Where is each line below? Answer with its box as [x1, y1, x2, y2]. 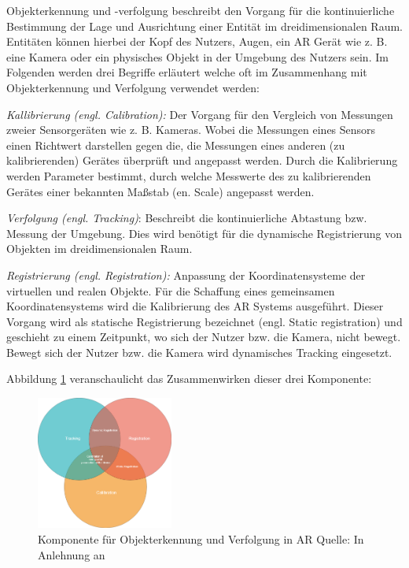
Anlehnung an [38, 546, 105, 562]
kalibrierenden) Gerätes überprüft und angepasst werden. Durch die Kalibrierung [6, 152, 398, 169]
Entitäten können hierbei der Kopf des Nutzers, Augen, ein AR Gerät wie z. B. [6, 33, 388, 50]
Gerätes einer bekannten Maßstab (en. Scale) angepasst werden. [6, 183, 315, 199]
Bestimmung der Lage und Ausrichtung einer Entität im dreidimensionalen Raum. [6, 17, 403, 34]
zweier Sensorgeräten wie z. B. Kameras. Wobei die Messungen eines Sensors [6, 121, 376, 138]
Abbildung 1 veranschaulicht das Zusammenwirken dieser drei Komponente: [6, 370, 372, 387]
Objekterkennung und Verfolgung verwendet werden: [6, 79, 260, 95]
